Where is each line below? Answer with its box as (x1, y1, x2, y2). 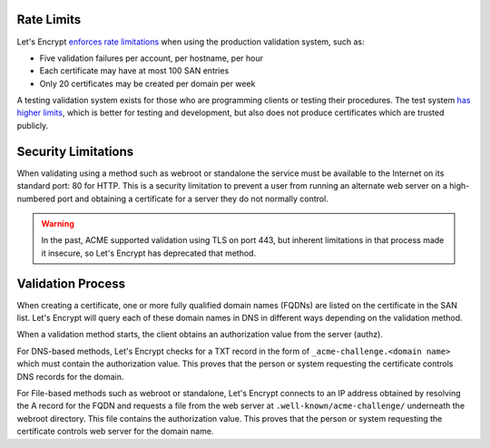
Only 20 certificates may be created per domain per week (39, 78, 256, 89)
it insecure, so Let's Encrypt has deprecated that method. (41, 248, 257, 258)
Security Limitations (16, 143, 134, 159)
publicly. (16, 120, 49, 131)
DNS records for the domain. (16, 371, 124, 382)
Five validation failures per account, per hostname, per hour (39, 53, 263, 63)
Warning (41, 218, 74, 229)
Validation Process (16, 276, 126, 291)
